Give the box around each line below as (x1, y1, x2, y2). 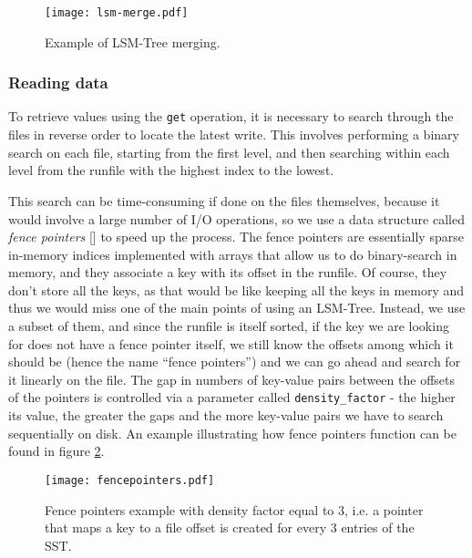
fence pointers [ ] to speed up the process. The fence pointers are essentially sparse (8, 227, 464, 246)
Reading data (8, 71, 108, 94)
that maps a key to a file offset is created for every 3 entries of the (45, 518, 415, 537)
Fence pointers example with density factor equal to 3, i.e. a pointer (45, 500, 424, 519)
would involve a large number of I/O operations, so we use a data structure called (8, 209, 465, 228)
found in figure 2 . (8, 441, 105, 460)
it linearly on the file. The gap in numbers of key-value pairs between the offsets (8, 369, 455, 388)
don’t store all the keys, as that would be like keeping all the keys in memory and (8, 280, 465, 299)
